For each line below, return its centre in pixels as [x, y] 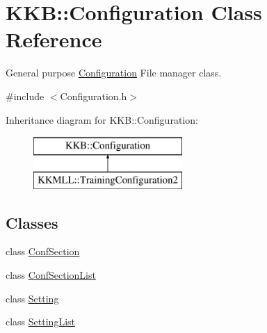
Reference [54, 39]
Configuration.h [94, 96]
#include [25, 96]
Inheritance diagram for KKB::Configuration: [102, 119]
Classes [32, 222]
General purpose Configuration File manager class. [114, 73]
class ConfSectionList [51, 275]
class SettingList [40, 322]
